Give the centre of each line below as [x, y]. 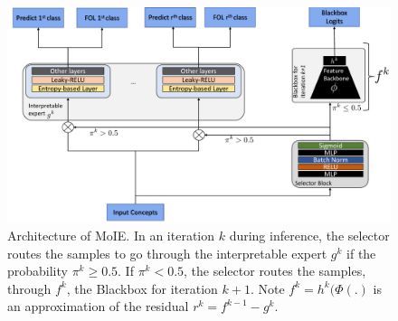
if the [361, 253]
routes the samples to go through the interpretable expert [167, 253]
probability [38, 271]
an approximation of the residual [98, 306]
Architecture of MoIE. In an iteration [111, 236]
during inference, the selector [309, 236]
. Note [267, 288]
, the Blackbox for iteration [142, 288]
